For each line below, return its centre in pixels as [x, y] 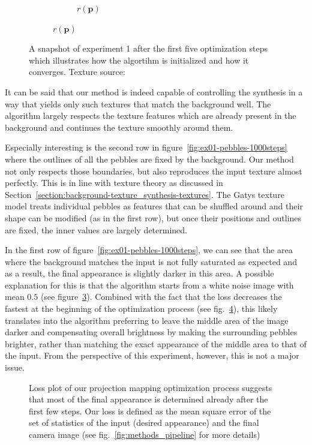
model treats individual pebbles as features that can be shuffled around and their [154, 206]
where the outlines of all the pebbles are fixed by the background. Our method [149, 159]
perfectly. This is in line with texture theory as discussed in [114, 183]
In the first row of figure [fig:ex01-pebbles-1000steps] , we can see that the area [149, 250]
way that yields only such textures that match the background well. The [138, 103]
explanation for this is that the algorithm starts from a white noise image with [149, 285]
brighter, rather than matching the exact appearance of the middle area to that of [156, 343]
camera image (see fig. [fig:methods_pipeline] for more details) [145, 434]
